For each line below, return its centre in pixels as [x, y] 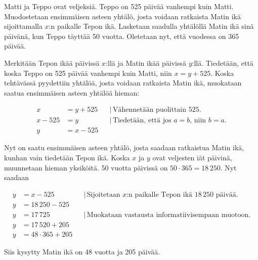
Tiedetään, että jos [142, 121]
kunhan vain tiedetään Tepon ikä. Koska [67, 158]
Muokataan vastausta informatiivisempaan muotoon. [169, 215]
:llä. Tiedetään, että [223, 62]
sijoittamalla [23, 26]
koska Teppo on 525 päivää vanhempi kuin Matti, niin [88, 73]
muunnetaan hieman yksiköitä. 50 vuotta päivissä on [86, 167]
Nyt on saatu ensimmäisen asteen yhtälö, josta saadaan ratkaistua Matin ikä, [124, 147]
